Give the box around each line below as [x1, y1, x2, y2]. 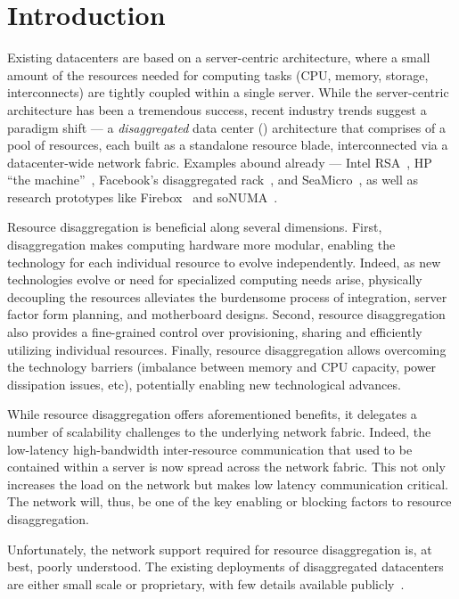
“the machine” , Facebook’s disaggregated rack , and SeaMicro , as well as [7, 170, 419, 189]
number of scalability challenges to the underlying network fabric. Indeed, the [7, 423, 431, 440]
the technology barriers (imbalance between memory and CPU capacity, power [7, 357, 437, 376]
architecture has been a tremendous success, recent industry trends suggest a [7, 100, 427, 119]
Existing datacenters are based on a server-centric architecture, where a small [7, 48, 430, 67]
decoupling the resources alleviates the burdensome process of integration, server [7, 287, 447, 306]
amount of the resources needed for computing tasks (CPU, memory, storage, [7, 65, 429, 84]
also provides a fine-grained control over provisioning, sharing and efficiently [7, 323, 422, 341]
